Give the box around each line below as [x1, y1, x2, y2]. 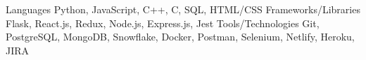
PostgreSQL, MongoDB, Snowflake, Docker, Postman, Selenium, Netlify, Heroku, [6, 29, 355, 44]
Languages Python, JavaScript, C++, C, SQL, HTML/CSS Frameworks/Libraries [6, 2, 360, 16]
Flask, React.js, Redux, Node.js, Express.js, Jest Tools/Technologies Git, [6, 15, 320, 30]
